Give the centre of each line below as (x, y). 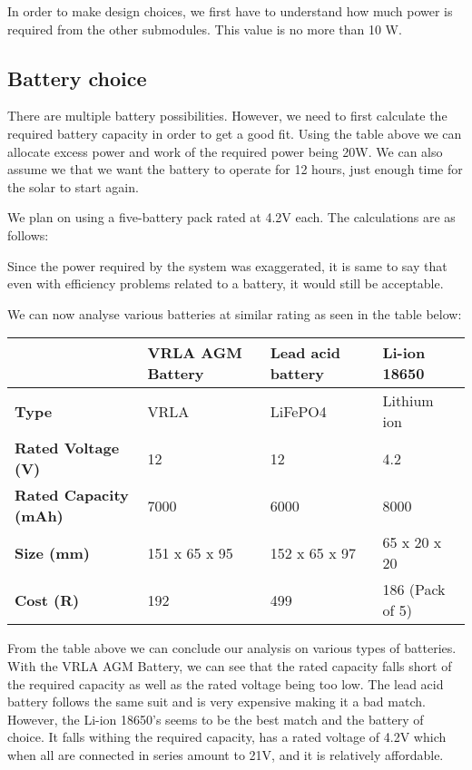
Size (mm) (53, 552)
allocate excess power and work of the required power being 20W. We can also (225, 151)
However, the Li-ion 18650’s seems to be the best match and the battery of (216, 719)
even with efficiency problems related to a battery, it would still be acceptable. (226, 283)
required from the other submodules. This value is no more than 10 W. (205, 29)
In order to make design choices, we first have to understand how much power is (230, 11)
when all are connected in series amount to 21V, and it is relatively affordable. (226, 754)
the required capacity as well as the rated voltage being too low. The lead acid (226, 683)
